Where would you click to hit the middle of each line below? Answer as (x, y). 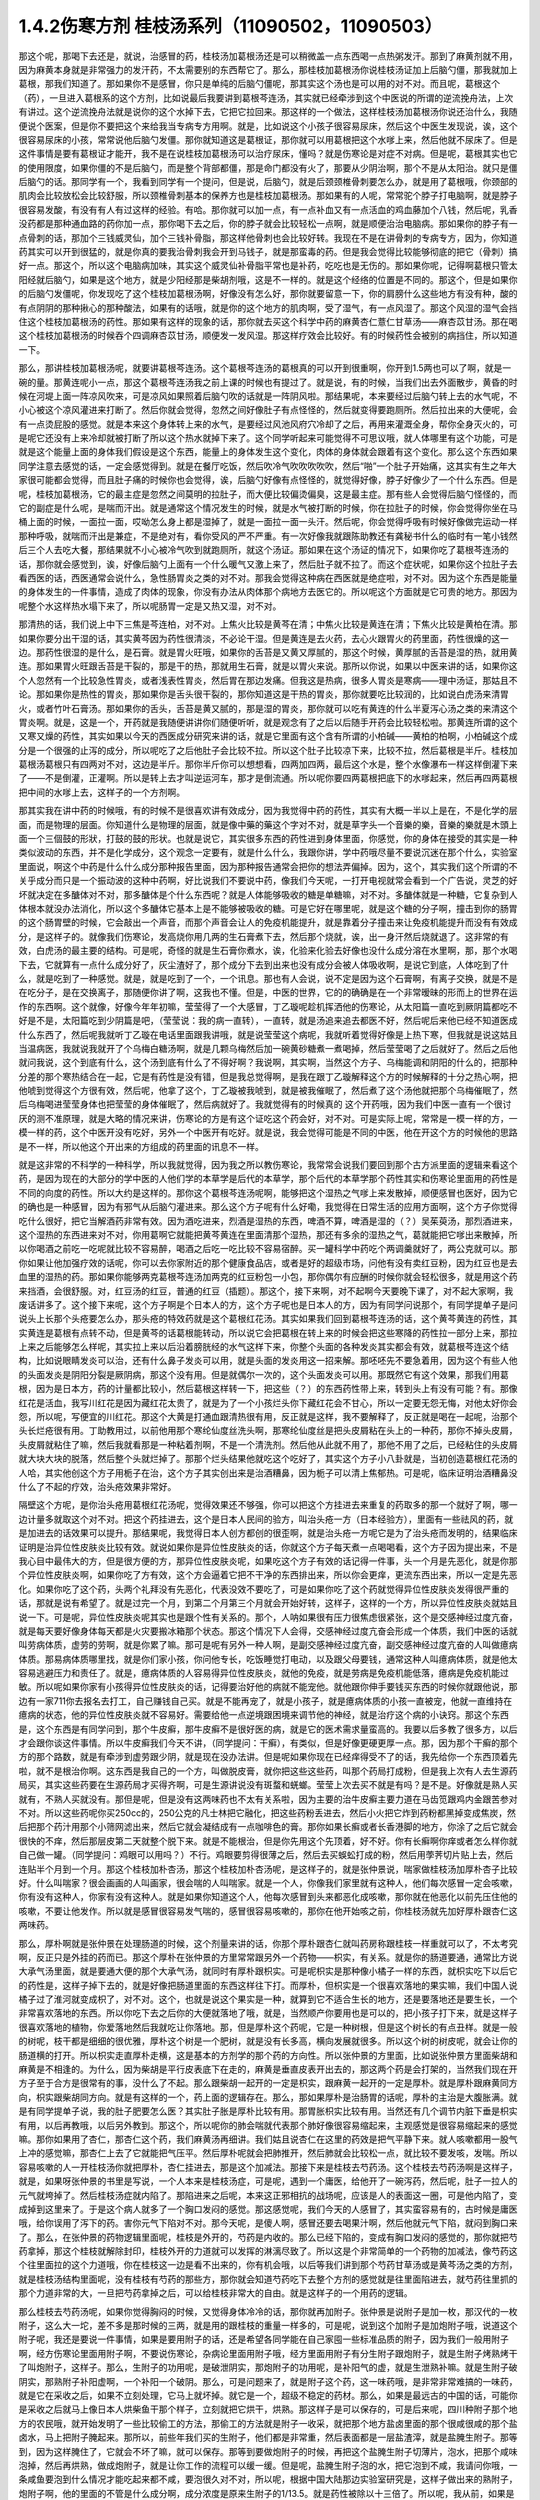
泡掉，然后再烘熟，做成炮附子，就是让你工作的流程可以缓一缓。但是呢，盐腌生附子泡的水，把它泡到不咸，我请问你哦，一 (268, 2465)
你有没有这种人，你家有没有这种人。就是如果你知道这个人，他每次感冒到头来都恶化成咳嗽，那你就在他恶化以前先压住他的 (268, 1897)
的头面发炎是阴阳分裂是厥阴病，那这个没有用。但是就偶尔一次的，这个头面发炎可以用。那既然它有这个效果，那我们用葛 (263, 1374)
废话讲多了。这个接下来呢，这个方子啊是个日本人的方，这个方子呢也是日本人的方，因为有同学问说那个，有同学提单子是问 (268, 1304)
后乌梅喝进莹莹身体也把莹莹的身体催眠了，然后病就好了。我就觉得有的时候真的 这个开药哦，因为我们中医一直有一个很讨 (265, 1104)
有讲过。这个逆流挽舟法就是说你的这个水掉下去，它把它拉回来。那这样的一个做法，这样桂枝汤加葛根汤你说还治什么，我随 (268, 112)
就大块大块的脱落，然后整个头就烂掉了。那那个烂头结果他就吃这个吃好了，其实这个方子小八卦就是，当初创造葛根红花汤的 (268, 1459)
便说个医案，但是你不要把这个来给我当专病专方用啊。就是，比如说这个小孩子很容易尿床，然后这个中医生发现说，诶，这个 (268, 126)
